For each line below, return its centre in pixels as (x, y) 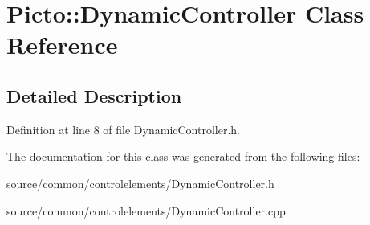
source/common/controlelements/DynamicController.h (140, 183)
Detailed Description (94, 95)
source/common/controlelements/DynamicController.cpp (146, 210)
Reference (62, 45)
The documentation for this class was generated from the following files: (183, 156)
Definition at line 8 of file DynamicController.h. (124, 129)
